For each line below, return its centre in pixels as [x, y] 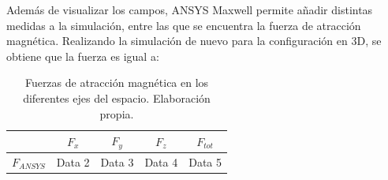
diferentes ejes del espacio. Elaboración [117, 97]
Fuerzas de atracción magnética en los [117, 82]
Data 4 [161, 161]
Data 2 [73, 161]
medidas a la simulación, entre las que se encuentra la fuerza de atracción [184, 25]
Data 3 [117, 161]
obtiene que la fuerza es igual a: [83, 56]
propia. [117, 113]
